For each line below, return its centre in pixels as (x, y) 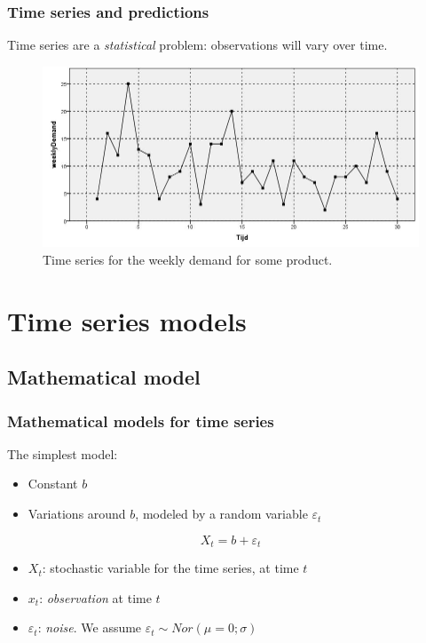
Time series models (127, 320)
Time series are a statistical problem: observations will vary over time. (197, 45)
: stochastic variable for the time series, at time (170, 568)
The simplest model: (63, 453)
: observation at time (95, 597)
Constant (53, 484)
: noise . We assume (90, 627)
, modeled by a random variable (221, 514)
